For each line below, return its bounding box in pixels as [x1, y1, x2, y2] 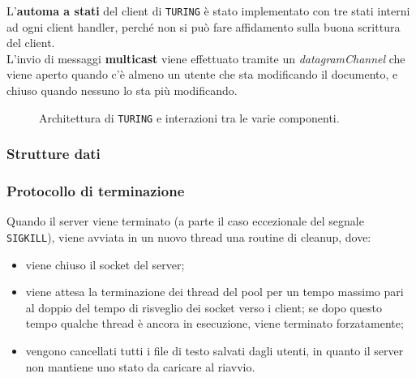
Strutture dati [6, 144, 101, 164]
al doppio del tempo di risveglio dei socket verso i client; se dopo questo [25, 299, 382, 316]
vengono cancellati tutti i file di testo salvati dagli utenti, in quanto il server [25, 341, 404, 359]
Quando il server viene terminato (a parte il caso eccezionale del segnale [6, 213, 364, 230]
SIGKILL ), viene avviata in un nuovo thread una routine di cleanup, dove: [6, 228, 371, 245]
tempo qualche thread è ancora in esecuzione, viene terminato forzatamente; [25, 315, 404, 332]
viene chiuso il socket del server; [25, 256, 185, 273]
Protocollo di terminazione [6, 181, 185, 201]
